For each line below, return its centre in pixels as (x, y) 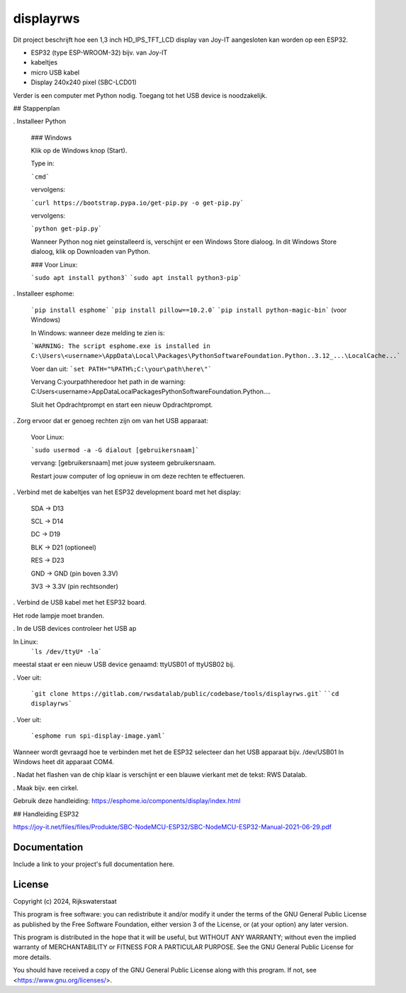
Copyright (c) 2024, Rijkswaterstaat (65, 901)
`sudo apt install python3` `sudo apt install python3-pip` (136, 277)
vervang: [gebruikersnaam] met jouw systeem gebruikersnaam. (123, 463)
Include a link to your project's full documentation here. (94, 864)
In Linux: (26, 641)
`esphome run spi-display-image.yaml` (98, 736)
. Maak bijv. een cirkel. (46, 787)
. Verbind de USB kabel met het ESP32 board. (80, 602)
